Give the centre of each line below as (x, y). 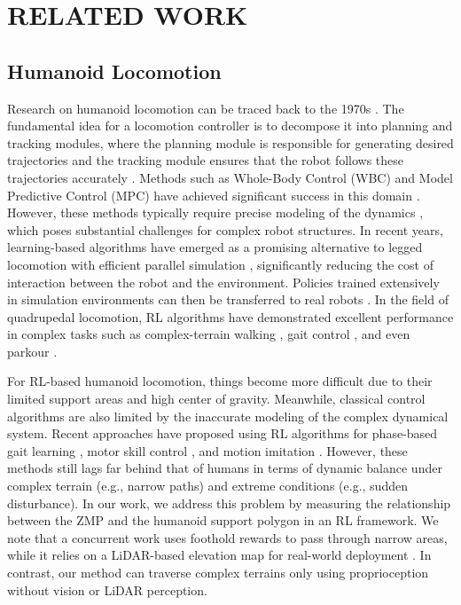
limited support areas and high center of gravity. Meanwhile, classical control (216, 399)
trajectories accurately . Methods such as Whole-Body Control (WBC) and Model (230, 177)
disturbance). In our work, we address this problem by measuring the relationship (229, 503)
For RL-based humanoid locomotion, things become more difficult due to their (220, 381)
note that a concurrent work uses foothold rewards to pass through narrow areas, (227, 537)
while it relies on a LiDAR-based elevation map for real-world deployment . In (219, 555)
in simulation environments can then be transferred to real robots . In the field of (228, 299)
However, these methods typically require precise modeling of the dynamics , (215, 212)
